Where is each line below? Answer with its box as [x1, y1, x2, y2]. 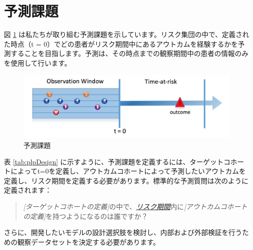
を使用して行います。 [4, 57, 72, 68]
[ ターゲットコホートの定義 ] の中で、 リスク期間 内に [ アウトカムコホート [23, 201, 248, 211]
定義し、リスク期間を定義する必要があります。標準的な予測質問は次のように [4, 175, 249, 185]
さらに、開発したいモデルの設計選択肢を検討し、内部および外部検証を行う [4, 227, 242, 237]
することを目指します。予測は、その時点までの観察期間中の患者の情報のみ [10, 48, 249, 58]
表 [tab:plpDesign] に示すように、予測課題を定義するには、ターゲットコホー [4, 156, 244, 166]
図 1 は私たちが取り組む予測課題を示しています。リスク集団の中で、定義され [4, 29, 249, 39]
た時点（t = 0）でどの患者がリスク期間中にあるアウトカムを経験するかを [4, 38, 238, 49]
